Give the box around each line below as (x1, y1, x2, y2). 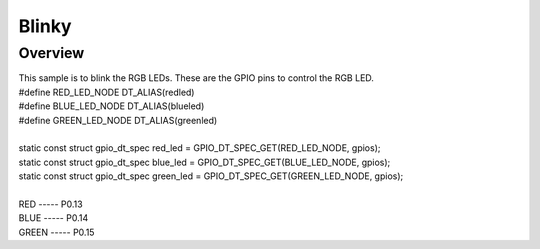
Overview (18, 44, 85, 62)
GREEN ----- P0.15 (18, 226, 95, 238)
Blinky (18, 15, 72, 37)
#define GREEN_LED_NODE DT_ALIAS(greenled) (18, 114, 218, 126)
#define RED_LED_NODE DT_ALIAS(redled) (18, 86, 195, 98)
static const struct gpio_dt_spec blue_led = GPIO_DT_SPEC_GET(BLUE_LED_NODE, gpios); (18, 156, 391, 168)
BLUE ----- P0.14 (18, 212, 89, 224)
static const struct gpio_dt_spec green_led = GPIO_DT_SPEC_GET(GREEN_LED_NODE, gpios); (18, 170, 404, 182)
